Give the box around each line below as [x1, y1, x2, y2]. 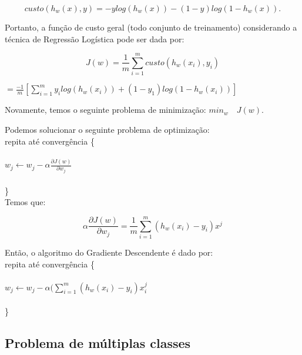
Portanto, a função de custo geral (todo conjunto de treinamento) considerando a [5, 21, 297, 33]
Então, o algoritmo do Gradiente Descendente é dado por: [5, 246, 213, 258]
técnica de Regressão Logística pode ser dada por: [5, 32, 184, 45]
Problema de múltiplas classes [5, 334, 191, 352]
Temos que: [5, 196, 46, 208]
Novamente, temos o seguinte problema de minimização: [5, 103, 206, 116]
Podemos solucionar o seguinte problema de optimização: [5, 123, 210, 135]
